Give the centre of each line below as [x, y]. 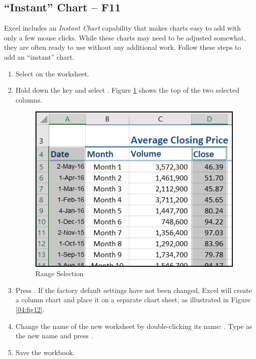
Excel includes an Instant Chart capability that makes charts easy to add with [123, 28]
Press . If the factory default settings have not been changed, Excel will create [134, 290]
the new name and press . [54, 336]
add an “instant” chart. [39, 56]
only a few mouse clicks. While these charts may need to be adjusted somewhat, [125, 37]
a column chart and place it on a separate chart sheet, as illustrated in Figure [133, 300]
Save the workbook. [45, 352]
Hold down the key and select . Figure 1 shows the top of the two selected [127, 90]
